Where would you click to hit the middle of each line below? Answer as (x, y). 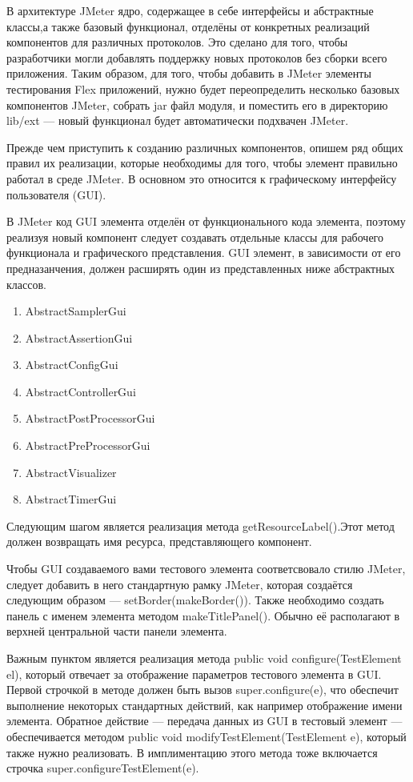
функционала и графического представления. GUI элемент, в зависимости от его (204, 253)
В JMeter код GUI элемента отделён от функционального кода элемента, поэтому (206, 221)
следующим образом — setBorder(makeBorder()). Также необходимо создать (195, 600)
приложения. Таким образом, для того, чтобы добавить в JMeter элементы (189, 73)
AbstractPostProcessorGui (90, 418)
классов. (26, 284)
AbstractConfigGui (72, 365)
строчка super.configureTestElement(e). (103, 768)
